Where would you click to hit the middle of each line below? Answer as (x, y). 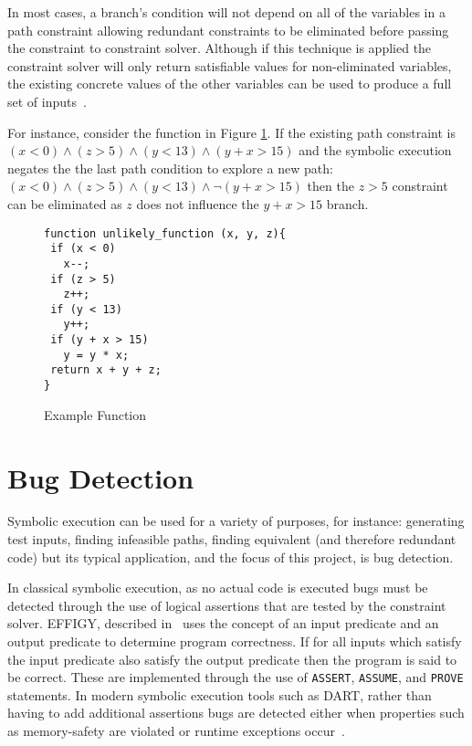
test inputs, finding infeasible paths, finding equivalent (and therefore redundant (232, 539)
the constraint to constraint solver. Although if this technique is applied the (220, 48)
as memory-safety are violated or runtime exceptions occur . (176, 731)
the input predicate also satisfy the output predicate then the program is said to (232, 659)
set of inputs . (47, 101)
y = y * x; (96, 355)
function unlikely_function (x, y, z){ (165, 233)
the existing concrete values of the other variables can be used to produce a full (230, 84)
